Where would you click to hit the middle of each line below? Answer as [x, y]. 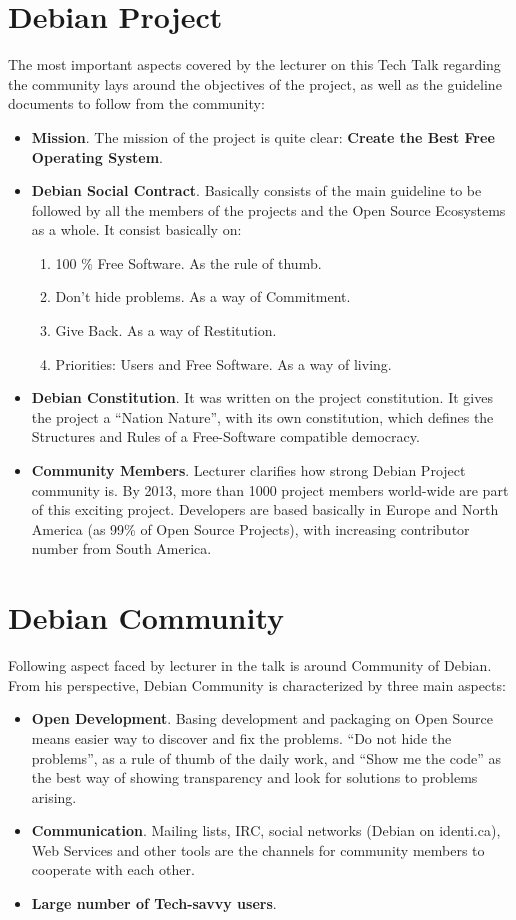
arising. [54, 796]
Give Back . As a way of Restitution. [166, 330]
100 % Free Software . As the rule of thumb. [188, 262]
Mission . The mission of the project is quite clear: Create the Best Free [263, 136]
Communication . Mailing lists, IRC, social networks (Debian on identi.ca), [266, 830]
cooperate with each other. [113, 869]
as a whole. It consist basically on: [136, 229]
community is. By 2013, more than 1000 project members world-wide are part [270, 489]
